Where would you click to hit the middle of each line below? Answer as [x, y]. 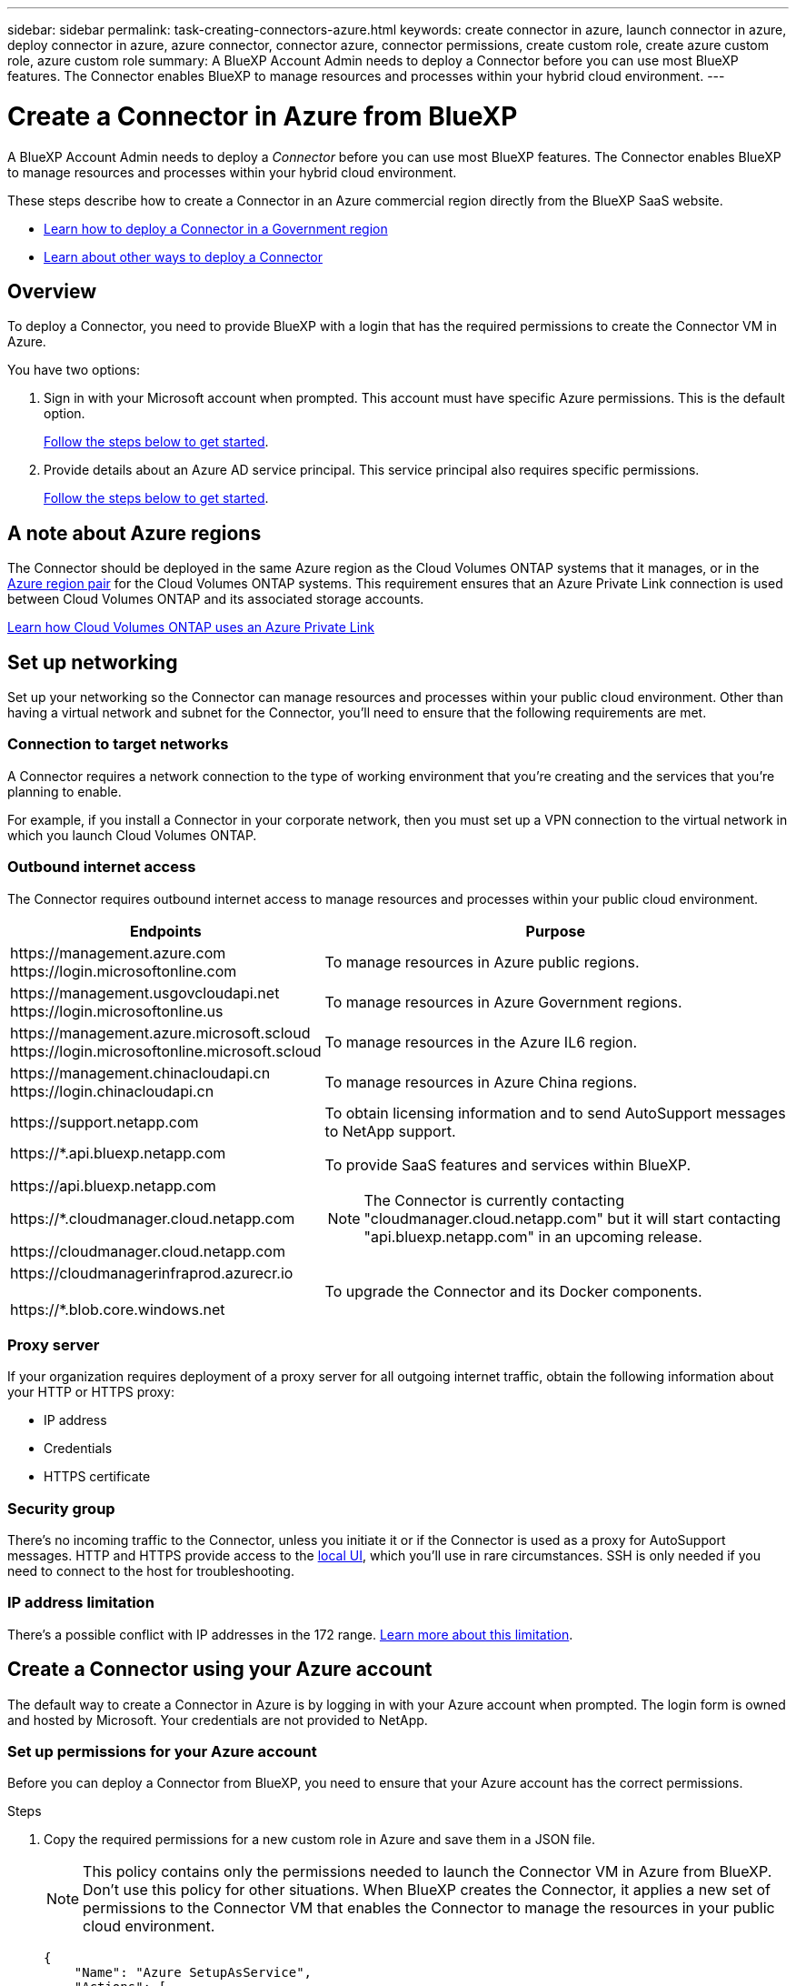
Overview [52, 291]
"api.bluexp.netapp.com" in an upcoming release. [533, 1236]
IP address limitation [81, 1603]
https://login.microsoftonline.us [117, 1011]
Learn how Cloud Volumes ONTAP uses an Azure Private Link [191, 627]
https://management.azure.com [118, 953]
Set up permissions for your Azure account [162, 1751]
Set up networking [93, 662]
